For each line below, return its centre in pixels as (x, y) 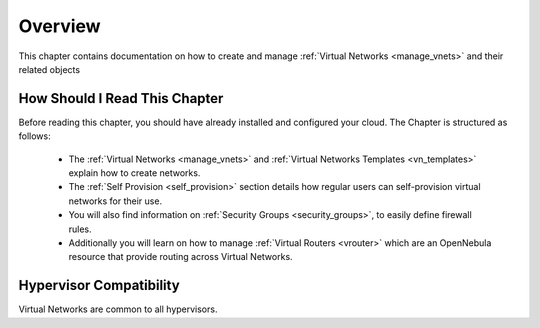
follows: (34, 136)
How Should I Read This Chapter (121, 98)
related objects (49, 69)
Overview (59, 26)
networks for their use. (115, 201)
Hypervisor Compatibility (99, 285)
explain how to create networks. (134, 173)
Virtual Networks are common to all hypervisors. (118, 309)
